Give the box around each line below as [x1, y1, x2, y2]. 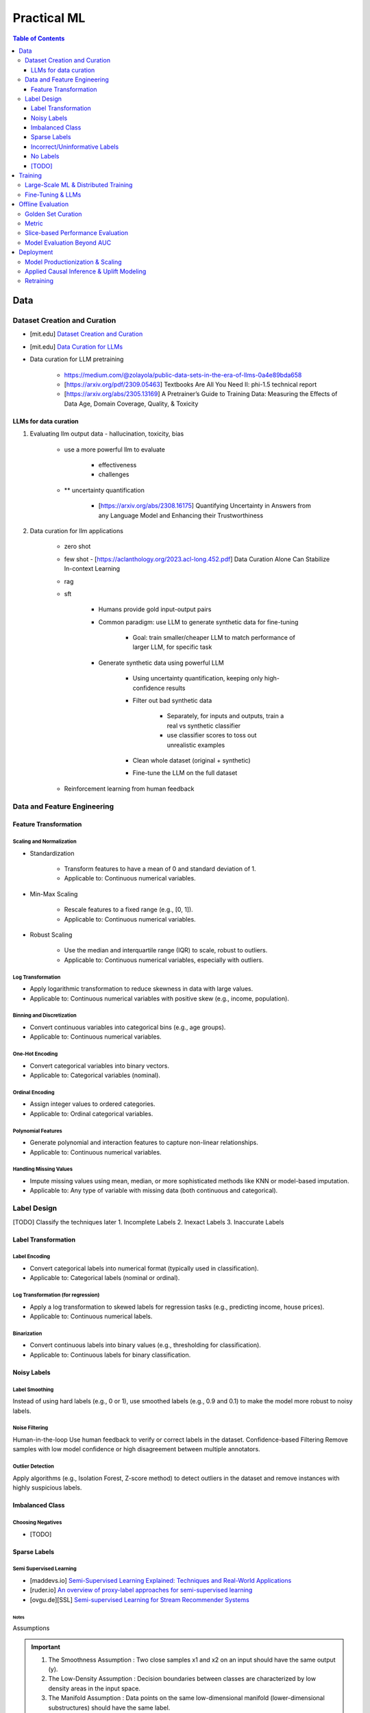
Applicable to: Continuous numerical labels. [29, 1312, 153, 1320]
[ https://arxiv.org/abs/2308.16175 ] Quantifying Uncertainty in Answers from [98, 502, 311, 510]
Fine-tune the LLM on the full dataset [132, 769, 238, 777]
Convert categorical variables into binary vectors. [29, 1061, 170, 1070]
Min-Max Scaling [29, 889, 78, 898]
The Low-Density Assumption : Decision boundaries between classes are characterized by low [48, 1675, 317, 1683]
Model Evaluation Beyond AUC [25, 238, 112, 247]
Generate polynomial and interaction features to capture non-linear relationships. [29, 1138, 258, 1147]
